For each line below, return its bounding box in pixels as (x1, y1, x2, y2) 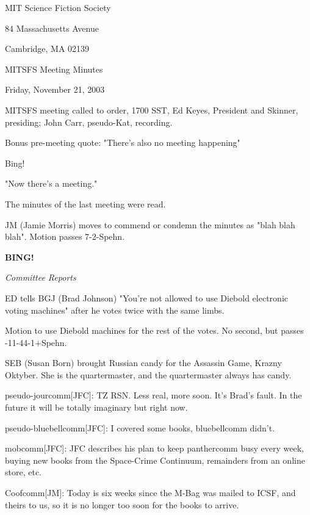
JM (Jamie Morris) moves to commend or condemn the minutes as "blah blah (5, 218, 295, 231)
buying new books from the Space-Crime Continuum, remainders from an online (5, 453, 305, 466)
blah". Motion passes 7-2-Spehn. (5, 230, 125, 243)
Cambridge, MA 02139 (5, 42, 90, 55)
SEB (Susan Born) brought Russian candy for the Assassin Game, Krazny (5, 356, 282, 369)
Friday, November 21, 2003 (5, 83, 105, 96)
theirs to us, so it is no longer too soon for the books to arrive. (5, 498, 239, 511)
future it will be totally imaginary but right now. (5, 401, 188, 414)
